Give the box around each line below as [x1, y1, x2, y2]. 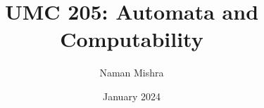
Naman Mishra [99, 65, 164, 80]
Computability [60, 25, 203, 53]
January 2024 [103, 88, 161, 103]
